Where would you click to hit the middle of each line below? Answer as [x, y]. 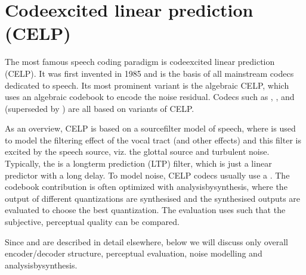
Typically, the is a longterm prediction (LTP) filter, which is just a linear [138, 163]
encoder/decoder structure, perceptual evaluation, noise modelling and [134, 253]
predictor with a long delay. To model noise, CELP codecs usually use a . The [147, 175]
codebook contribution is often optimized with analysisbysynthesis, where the [146, 187]
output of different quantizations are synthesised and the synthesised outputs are [153, 198]
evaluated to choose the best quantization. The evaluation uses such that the [145, 210]
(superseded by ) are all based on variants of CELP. [100, 108]
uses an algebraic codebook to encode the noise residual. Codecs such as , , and [150, 97]
